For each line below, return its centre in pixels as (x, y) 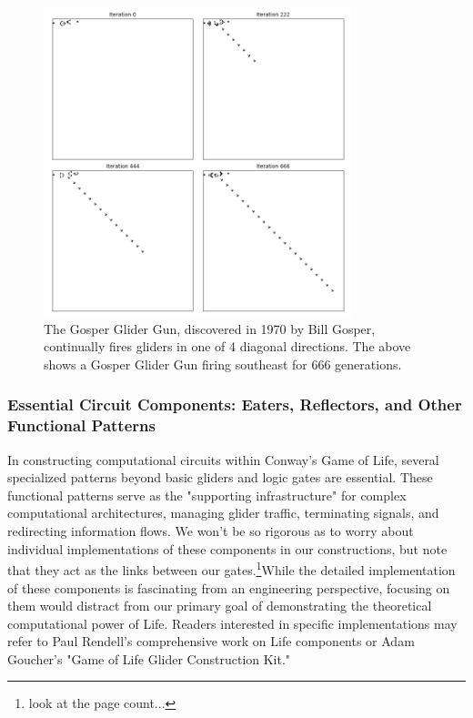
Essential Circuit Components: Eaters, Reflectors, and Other (235, 405)
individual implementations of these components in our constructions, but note (227, 548)
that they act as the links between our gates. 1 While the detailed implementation (231, 568)
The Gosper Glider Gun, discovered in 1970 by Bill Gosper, (210, 328)
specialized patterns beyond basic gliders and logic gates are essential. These (220, 477)
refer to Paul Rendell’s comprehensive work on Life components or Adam (211, 641)
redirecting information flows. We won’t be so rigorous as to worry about (211, 531)
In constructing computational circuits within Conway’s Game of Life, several (223, 459)
